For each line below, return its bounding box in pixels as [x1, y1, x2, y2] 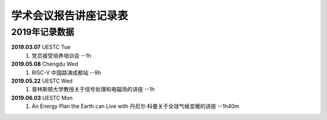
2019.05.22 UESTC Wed [11, 77, 73, 84]
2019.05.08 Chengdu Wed [11, 60, 78, 68]
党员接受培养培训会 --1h [31, 52, 91, 59]
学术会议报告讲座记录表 [11, 9, 128, 22]
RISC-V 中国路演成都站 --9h [31, 69, 102, 76]
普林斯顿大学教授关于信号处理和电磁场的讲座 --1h [31, 86, 155, 93]
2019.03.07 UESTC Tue [11, 43, 71, 51]
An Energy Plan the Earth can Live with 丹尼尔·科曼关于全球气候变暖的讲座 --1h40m [31, 103, 239, 110]
